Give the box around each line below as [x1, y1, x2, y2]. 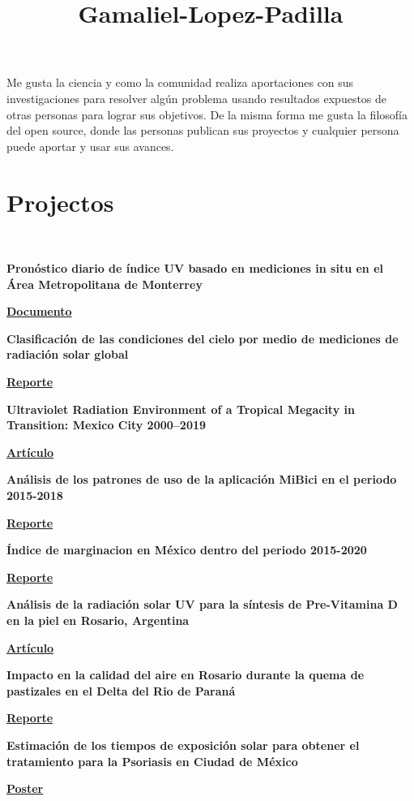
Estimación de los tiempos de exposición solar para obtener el [6, 736, 360, 753]
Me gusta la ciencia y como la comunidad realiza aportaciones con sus [6, 74, 354, 91]
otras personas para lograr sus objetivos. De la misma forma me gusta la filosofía [6, 106, 408, 123]
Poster [6, 780, 44, 797]
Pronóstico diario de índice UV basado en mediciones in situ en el [6, 260, 384, 277]
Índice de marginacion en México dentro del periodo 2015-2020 [6, 541, 367, 558]
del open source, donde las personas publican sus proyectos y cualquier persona [6, 122, 399, 139]
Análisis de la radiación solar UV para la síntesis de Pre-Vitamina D [6, 596, 398, 613]
